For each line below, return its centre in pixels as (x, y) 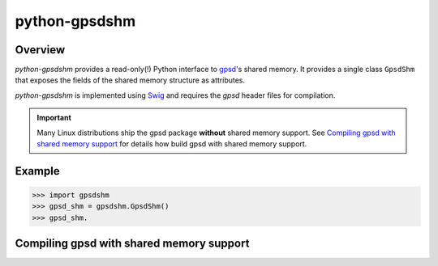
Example (37, 171)
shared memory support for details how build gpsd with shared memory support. (172, 144)
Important (54, 118)
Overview (40, 50)
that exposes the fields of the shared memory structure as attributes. (130, 80)
